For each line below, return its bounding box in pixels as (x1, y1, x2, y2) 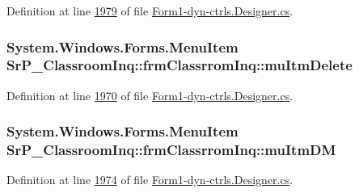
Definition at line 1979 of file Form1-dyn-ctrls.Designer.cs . (6, 2, 294, 19)
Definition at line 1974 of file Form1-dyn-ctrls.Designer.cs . (6, 171, 294, 188)
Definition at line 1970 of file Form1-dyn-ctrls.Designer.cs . (6, 86, 294, 103)
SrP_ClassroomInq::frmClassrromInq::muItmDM (6, 140, 336, 160)
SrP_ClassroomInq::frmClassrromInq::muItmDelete (6, 55, 353, 75)
